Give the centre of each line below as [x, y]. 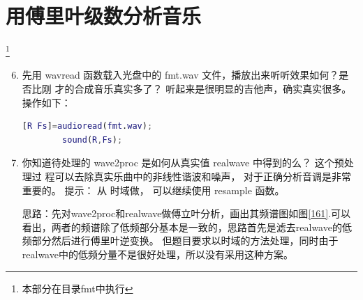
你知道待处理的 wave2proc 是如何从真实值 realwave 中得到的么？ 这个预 [183, 163]
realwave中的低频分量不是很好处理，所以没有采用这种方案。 [157, 254]
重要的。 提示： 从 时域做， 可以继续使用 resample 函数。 [153, 190]
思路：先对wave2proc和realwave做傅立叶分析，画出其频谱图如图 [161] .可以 [186, 213]
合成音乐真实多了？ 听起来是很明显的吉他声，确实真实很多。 [213, 88]
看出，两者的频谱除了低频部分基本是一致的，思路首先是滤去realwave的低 [187, 227]
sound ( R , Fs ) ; [92, 140]
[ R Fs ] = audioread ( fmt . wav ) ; [87, 126]
